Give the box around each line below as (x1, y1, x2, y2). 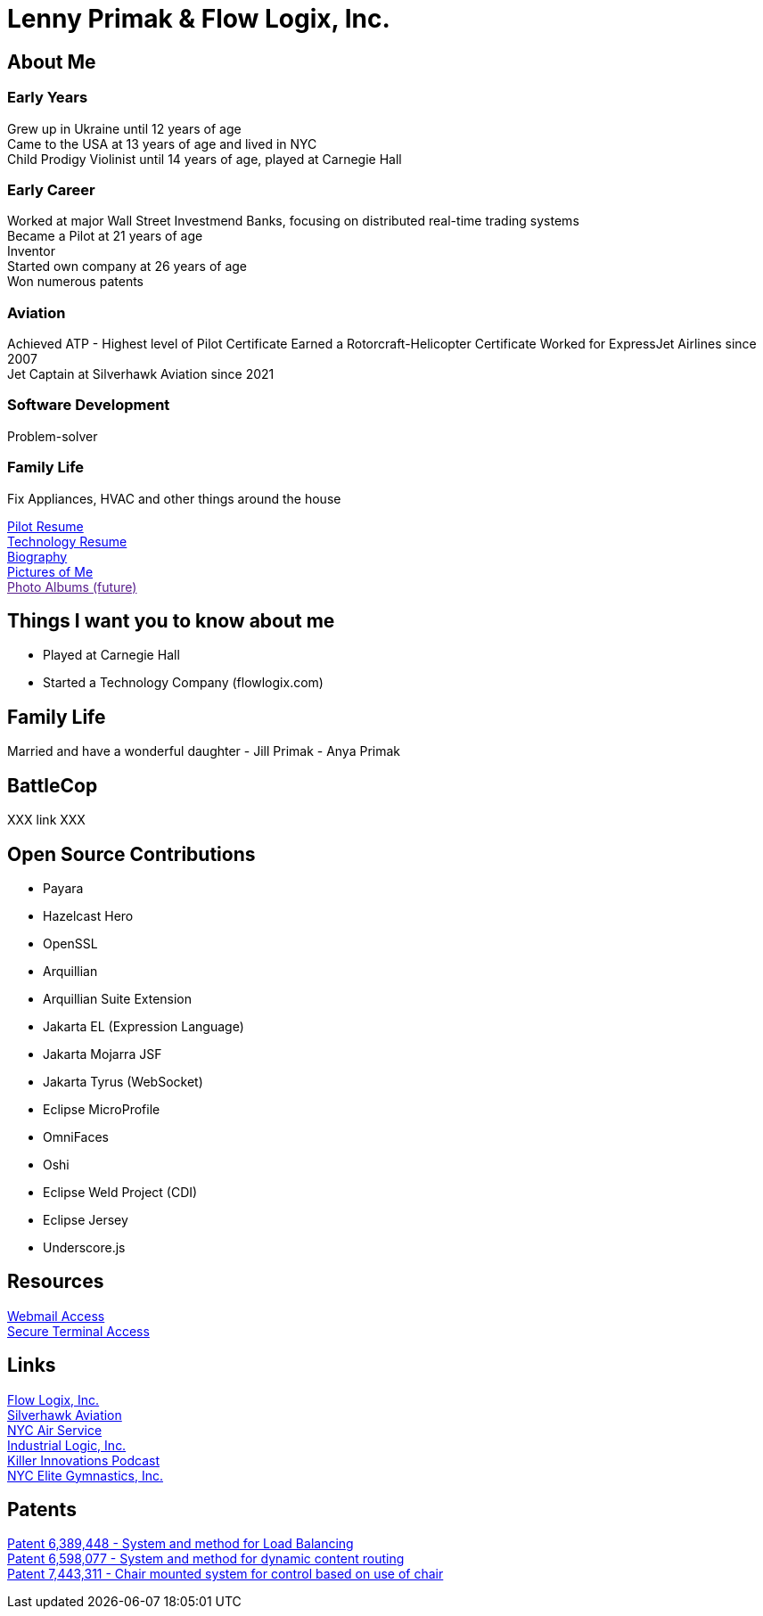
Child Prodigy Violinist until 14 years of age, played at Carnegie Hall (7, 151, 402, 167)
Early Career (7, 180, 95, 199)
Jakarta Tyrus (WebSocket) (43, 1073, 203, 1089)
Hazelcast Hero (43, 907, 134, 923)
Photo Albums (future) (7, 578, 137, 595)
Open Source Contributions (7, 842, 256, 865)
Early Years (7, 88, 88, 107)
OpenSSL (43, 935, 98, 951)
